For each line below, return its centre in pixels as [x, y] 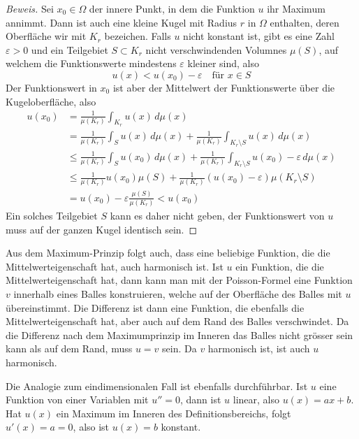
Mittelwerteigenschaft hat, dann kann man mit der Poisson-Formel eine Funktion [179, 280]
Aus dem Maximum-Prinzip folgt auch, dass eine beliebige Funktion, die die [168, 253]
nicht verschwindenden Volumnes [216, 49]
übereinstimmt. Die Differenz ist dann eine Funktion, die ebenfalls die [155, 307]
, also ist [91, 427]
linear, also [256, 400]
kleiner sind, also [224, 63]
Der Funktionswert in [51, 87]
